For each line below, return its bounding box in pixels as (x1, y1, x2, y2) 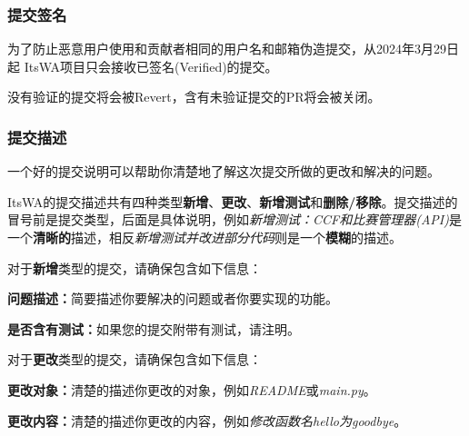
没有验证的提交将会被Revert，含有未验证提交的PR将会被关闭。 (7, 87, 381, 106)
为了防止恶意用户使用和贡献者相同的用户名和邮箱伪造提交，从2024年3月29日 (7, 39, 459, 58)
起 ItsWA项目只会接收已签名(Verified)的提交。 (7, 56, 278, 75)
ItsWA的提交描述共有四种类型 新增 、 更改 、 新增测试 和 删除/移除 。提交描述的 (7, 192, 458, 211)
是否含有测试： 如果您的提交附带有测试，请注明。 (7, 319, 300, 338)
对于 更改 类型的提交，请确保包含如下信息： (7, 350, 262, 369)
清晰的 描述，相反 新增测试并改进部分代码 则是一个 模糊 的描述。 (33, 228, 402, 246)
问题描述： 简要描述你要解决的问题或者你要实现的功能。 (7, 289, 338, 308)
